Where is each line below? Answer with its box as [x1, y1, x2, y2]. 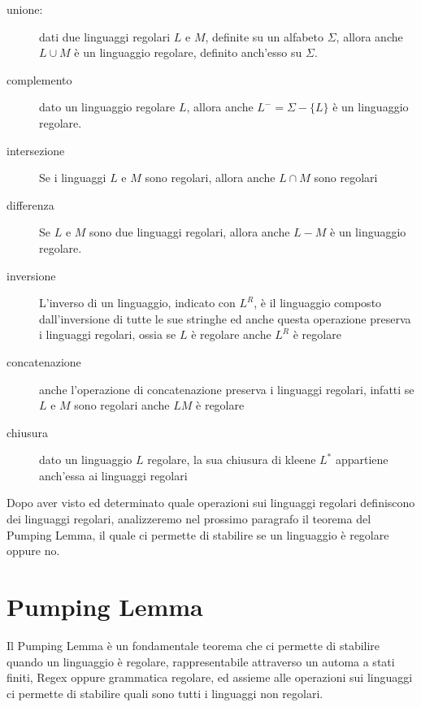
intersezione [7, 141, 65, 158]
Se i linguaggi [39, 169, 106, 186]
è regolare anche [191, 326, 271, 343]
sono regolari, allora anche [145, 169, 276, 186]
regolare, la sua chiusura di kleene [147, 451, 316, 468]
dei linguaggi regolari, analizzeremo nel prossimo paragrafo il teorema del [7, 510, 371, 527]
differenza [7, 196, 54, 213]
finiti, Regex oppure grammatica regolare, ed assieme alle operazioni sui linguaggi [7, 669, 413, 686]
